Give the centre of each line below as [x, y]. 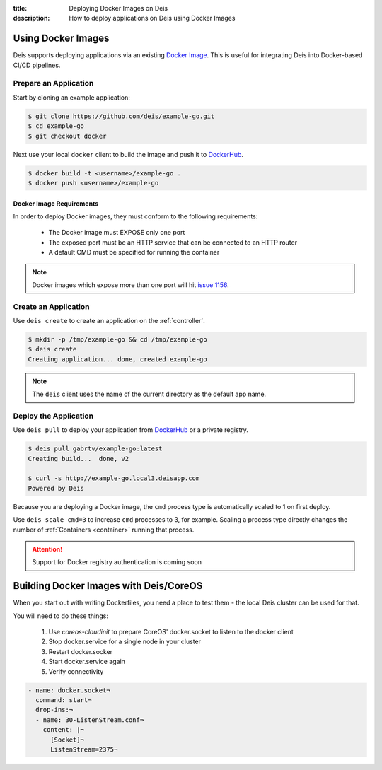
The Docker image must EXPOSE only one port [117, 233]
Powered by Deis [56, 488]
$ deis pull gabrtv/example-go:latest [95, 449]
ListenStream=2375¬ [84, 749]
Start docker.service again [87, 662]
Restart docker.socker [81, 651]
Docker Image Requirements [56, 203]
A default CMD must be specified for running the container [134, 252]
